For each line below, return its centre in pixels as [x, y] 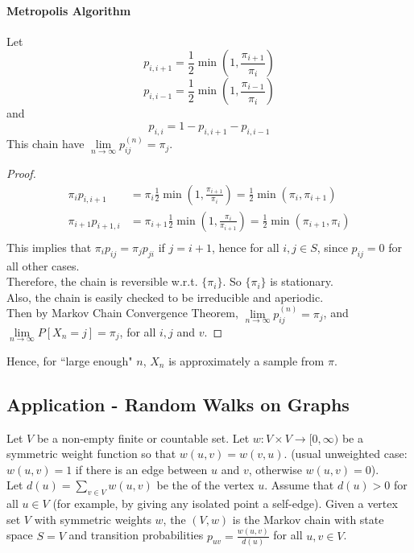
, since [332, 247]
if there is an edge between [141, 469]
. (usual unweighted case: [346, 454]
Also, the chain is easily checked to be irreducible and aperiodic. [165, 297]
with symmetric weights [93, 519]
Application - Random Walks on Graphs [178, 404]
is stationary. [302, 281]
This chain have [46, 144]
